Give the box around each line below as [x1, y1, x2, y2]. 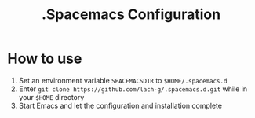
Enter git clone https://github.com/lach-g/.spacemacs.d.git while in [18, 84, 248, 94]
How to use [7, 50, 82, 68]
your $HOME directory [18, 92, 85, 101]
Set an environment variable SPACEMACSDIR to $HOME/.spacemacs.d [18, 76, 228, 85]
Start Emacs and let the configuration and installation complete [18, 101, 223, 110]
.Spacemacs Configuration [41, 6, 221, 24]
